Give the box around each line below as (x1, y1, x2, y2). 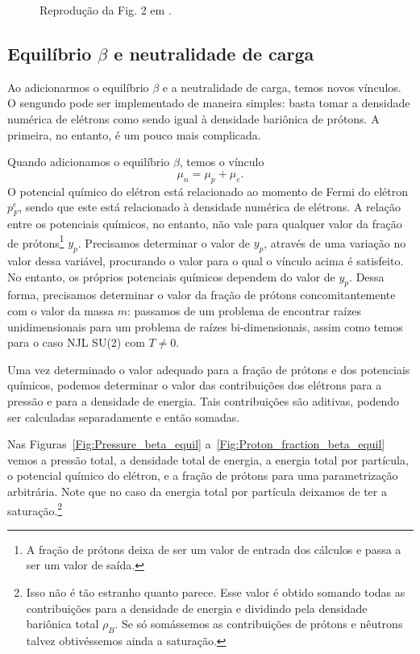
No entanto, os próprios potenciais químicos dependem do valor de (7, 268, 335, 285)
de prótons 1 (7, 231, 64, 251)
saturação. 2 (7, 499, 63, 519)
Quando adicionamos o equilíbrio (7, 153, 170, 170)
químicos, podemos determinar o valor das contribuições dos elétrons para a (7, 377, 382, 394)
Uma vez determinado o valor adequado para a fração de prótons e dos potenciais (7, 360, 410, 377)
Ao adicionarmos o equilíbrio (7, 78, 149, 95)
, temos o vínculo (179, 153, 264, 170)
